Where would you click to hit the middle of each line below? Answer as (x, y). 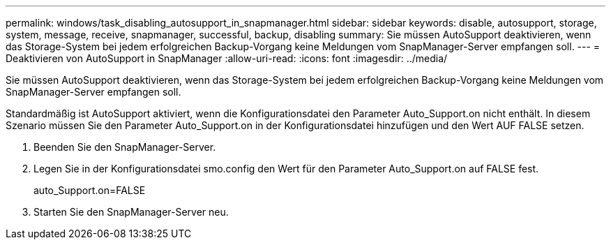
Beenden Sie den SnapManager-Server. (125, 147)
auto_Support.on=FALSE (90, 190)
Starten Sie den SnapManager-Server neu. (131, 212)
